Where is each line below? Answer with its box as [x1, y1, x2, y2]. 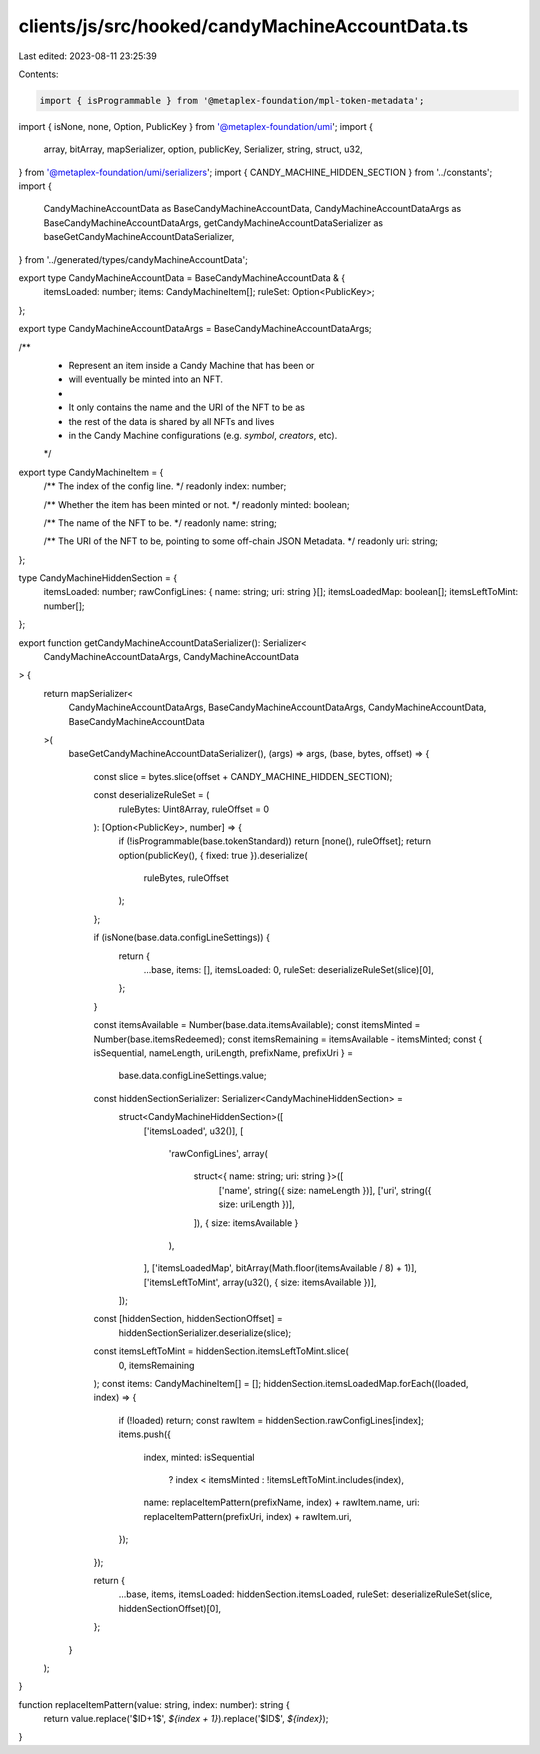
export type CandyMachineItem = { [18, 466, 164, 478]
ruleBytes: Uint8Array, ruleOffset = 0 [118, 803, 270, 815]
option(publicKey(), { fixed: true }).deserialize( [118, 849, 309, 861]
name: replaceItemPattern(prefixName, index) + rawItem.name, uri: [143, 1496, 420, 1509]
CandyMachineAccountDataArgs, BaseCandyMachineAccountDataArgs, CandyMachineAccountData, [68, 701, 487, 714]
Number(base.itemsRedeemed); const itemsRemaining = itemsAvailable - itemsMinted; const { [93, 1033, 483, 1045]
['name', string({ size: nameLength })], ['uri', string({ [218, 1184, 432, 1196]
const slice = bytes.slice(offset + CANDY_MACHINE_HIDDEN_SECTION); [93, 770, 393, 782]
